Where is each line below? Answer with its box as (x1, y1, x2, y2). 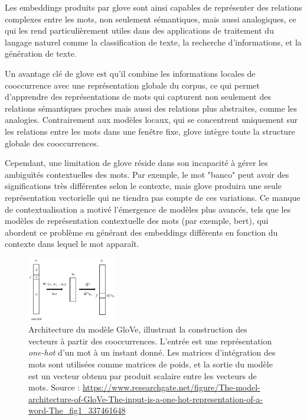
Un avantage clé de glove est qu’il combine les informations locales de (5, 67, 256, 79)
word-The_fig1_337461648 (28, 404, 126, 416)
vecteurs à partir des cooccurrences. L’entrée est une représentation (28, 334, 272, 347)
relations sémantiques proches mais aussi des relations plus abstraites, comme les (5, 102, 297, 114)
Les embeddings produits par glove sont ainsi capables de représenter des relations (5, 1, 302, 13)
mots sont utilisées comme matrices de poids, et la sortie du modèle (28, 357, 273, 370)
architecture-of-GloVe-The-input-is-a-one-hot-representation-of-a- (28, 392, 263, 405)
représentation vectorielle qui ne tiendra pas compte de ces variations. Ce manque (5, 191, 301, 203)
